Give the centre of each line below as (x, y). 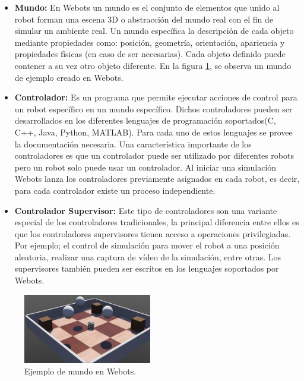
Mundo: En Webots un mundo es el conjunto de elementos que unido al (147, 7)
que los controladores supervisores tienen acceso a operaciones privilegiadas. (153, 233)
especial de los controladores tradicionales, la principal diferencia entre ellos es (157, 222)
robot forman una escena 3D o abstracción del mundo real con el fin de (144, 19)
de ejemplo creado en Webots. (69, 77)
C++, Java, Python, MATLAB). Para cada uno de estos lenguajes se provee (153, 132)
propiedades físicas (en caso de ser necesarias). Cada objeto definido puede (150, 54)
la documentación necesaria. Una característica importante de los (133, 144)
